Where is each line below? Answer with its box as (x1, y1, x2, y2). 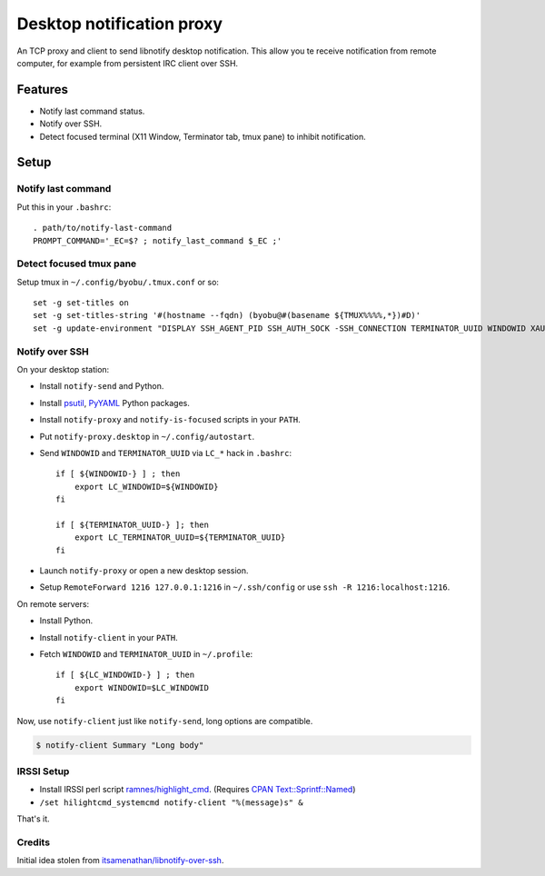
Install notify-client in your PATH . (39, 632, 179, 642)
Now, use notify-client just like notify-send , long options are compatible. (16, 715, 313, 726)
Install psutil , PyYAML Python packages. (39, 397, 190, 408)
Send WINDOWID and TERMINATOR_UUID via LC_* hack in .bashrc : (39, 447, 292, 458)
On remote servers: (16, 598, 90, 609)
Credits (16, 836, 50, 849)
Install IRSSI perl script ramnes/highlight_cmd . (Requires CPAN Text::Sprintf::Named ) (39, 784, 356, 795)
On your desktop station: (16, 364, 110, 375)
